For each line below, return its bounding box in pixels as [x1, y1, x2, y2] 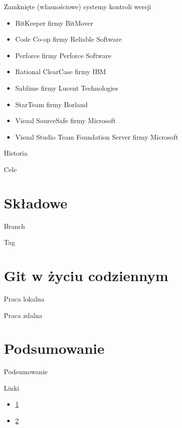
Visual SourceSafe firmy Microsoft [15, 115, 116, 126]
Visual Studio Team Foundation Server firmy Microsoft [15, 131, 179, 142]
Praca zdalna [4, 310, 42, 320]
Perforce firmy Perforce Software [15, 50, 112, 60]
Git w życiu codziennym [4, 266, 168, 285]
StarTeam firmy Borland [15, 99, 88, 109]
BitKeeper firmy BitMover [15, 17, 93, 28]
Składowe [4, 192, 68, 212]
